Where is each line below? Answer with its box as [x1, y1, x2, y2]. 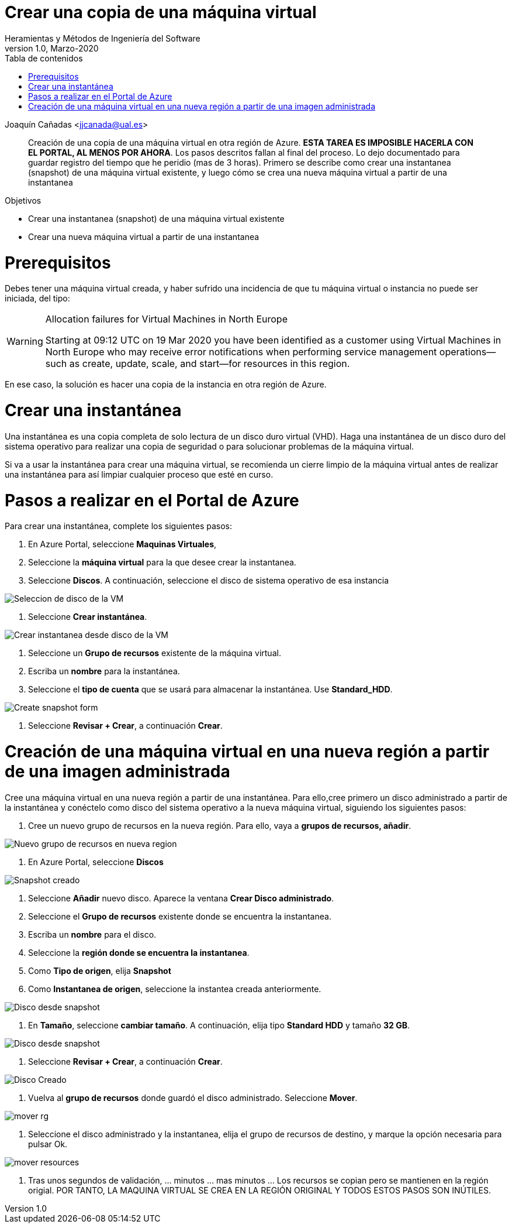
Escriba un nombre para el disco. [28, 929, 157, 939]
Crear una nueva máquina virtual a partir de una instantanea [28, 231, 260, 242]
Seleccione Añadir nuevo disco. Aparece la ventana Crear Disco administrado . [28, 893, 334, 903]
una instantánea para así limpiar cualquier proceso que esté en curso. [5, 469, 274, 479]
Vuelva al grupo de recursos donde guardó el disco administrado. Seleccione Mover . [28, 1092, 358, 1103]
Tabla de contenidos [5, 53, 83, 63]
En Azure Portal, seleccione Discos [28, 856, 164, 867]
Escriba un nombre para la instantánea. [28, 666, 180, 677]
